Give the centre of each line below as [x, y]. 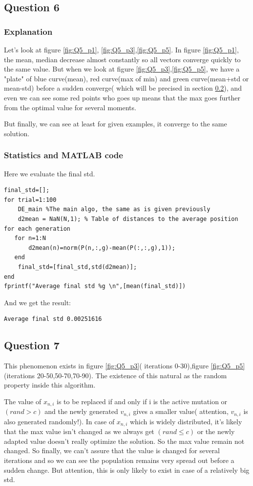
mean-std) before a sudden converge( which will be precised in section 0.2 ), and [123, 88]
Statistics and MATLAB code [63, 155]
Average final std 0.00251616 [53, 319]
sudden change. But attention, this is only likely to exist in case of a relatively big [127, 470]
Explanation [28, 31]
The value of [23, 401]
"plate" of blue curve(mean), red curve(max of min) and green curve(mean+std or [126, 78]
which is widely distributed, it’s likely [186, 421]
